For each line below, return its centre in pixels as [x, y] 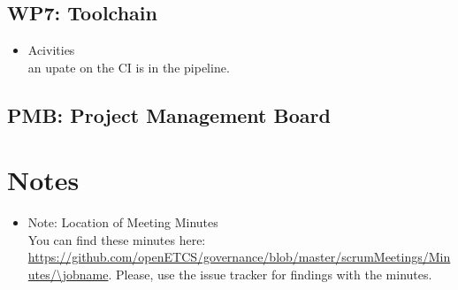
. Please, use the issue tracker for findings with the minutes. [270, 275]
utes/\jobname [68, 275]
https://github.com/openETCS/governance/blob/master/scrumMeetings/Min [239, 257]
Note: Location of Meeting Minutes [123, 222]
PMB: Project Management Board [169, 114]
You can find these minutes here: [117, 239]
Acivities [51, 50]
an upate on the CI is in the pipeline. [129, 67]
